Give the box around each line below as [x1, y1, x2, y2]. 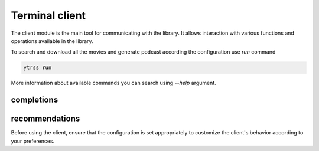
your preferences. [11, 137, 55, 145]
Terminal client [11, 9, 86, 22]
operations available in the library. [11, 37, 94, 44]
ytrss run [23, 64, 52, 71]
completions [11, 95, 58, 105]
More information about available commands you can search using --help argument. [11, 80, 217, 87]
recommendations [11, 114, 80, 124]
